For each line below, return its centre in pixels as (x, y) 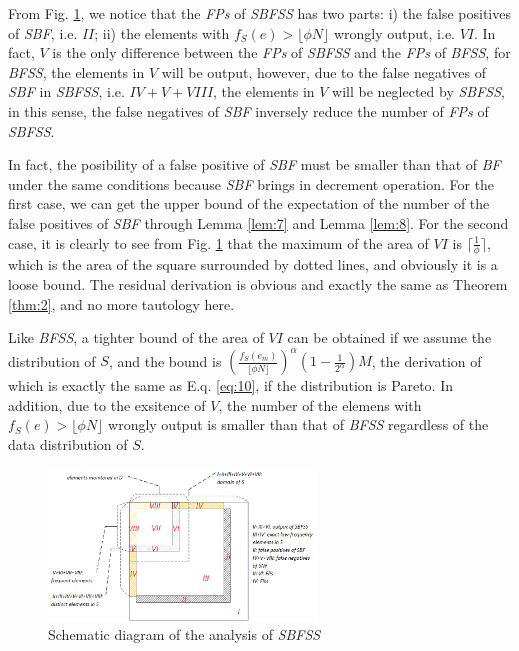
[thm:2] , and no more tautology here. (121, 303)
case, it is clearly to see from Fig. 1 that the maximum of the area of (218, 242)
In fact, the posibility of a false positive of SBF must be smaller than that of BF (254, 164)
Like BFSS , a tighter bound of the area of (136, 337)
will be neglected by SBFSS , (418, 91)
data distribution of (68, 444)
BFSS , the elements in (76, 71)
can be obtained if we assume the (389, 337)
